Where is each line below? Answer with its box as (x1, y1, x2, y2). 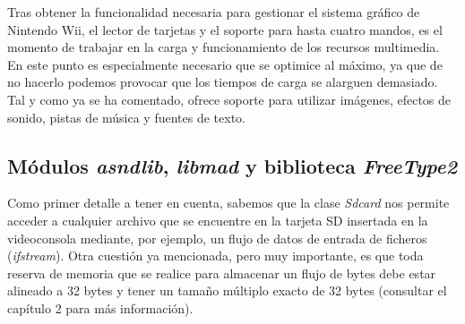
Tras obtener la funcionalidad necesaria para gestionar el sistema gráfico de (7, 3, 420, 21)
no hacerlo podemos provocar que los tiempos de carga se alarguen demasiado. (7, 72, 438, 91)
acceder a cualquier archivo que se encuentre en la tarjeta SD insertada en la (7, 210, 428, 229)
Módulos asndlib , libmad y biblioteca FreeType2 (7, 151, 458, 179)
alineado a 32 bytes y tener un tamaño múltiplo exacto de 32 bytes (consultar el (7, 281, 447, 300)
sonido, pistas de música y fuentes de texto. (7, 107, 245, 126)
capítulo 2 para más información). (7, 298, 194, 317)
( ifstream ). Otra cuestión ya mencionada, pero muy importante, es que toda (7, 246, 424, 265)
